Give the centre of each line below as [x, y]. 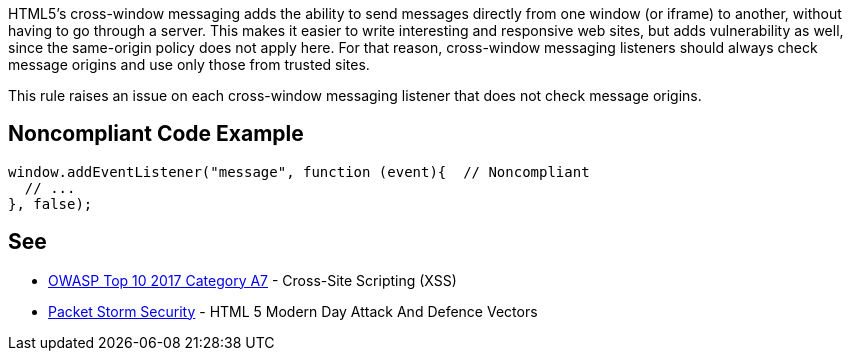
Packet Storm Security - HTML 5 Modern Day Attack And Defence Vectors [293, 311]
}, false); [50, 203]
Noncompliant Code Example [156, 134]
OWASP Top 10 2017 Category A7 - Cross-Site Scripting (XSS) [252, 280]
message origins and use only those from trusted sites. [189, 64]
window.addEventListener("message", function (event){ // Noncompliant [299, 171]
